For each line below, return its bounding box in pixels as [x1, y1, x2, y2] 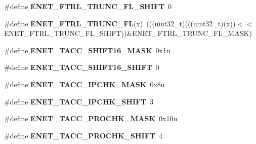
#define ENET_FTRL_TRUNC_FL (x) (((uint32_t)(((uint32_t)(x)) [4, 18, 236, 28]
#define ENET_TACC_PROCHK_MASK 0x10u [4, 113, 178, 124]
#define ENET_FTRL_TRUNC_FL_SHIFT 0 [4, 1, 172, 11]
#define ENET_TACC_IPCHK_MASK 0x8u [4, 79, 165, 89]
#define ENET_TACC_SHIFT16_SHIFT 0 [4, 62, 159, 73]
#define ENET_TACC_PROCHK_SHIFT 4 [4, 130, 162, 140]
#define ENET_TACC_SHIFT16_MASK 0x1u [4, 45, 170, 55]
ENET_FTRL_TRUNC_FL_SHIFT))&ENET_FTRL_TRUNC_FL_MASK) [4, 28, 252, 39]
